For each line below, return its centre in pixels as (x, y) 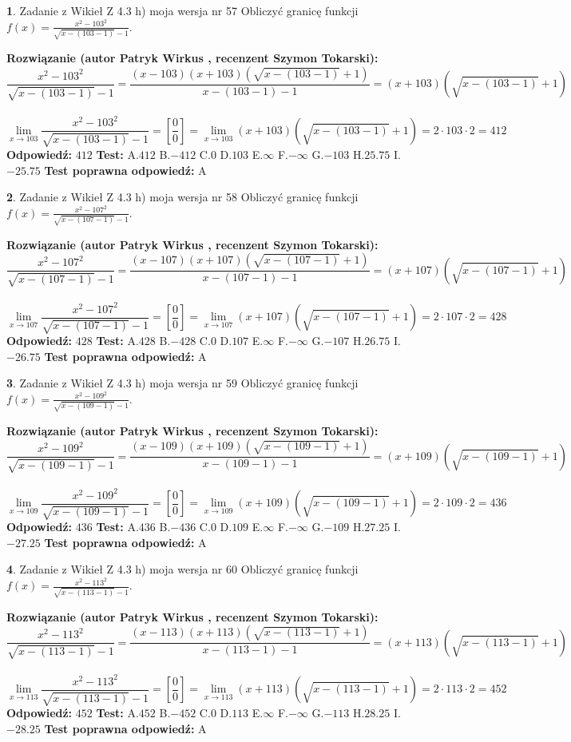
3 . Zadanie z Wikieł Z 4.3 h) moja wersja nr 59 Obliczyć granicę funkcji (182, 383)
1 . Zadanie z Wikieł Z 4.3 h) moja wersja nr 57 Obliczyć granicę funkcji (182, 10)
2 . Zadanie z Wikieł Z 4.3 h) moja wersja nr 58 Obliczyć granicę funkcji (182, 197)
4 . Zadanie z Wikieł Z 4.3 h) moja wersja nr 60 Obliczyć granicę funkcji (182, 569)
